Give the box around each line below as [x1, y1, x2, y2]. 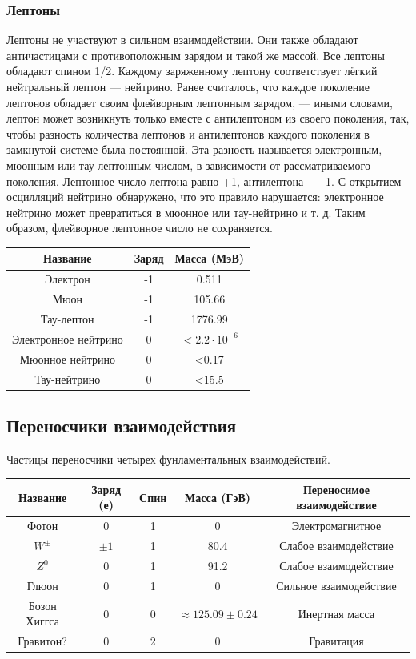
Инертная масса [298, 605, 375, 621]
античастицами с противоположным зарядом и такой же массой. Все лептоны [6, 46, 385, 63]
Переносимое [302, 480, 370, 497]
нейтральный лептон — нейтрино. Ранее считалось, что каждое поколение [6, 78, 370, 94]
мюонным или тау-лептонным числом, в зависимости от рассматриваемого [6, 156, 370, 173]
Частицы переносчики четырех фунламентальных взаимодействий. [6, 450, 330, 467]
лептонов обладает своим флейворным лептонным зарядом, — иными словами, [6, 94, 393, 111]
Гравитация [309, 633, 364, 649]
